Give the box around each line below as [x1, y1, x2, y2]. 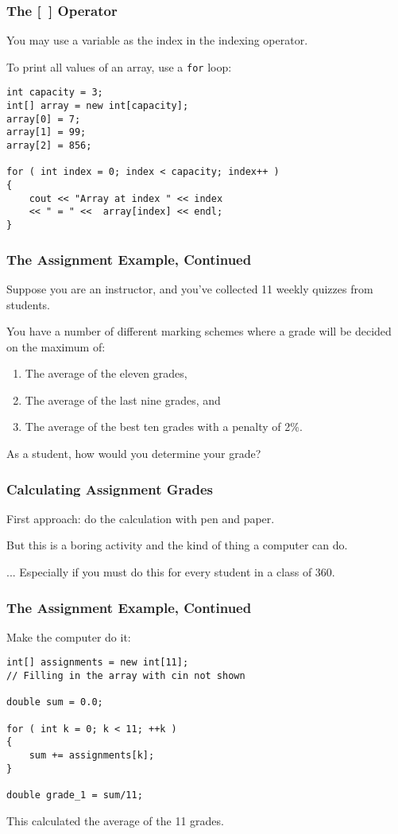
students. [6, 296, 50, 312]
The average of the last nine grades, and [25, 391, 221, 408]
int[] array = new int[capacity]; [6, 100, 189, 112]
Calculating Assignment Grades [6, 479, 213, 498]
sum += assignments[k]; [29, 750, 155, 762]
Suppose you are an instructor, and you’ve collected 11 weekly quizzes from [6, 280, 373, 297]
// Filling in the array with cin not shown [6, 670, 245, 682]
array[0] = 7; [6, 113, 81, 125]
